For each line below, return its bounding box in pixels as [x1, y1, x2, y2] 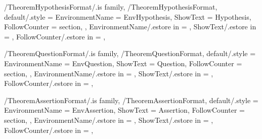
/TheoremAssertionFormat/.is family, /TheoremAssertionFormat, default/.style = [4, 95, 258, 105]
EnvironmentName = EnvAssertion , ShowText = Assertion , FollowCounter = [4, 105, 245, 115]
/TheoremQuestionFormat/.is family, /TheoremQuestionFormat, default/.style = [4, 48, 256, 59]
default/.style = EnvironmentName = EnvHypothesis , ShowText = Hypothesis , [4, 11, 251, 22]
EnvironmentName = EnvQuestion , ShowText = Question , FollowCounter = [4, 58, 242, 68]
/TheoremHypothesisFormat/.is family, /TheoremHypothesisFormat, [4, 2, 217, 12]
